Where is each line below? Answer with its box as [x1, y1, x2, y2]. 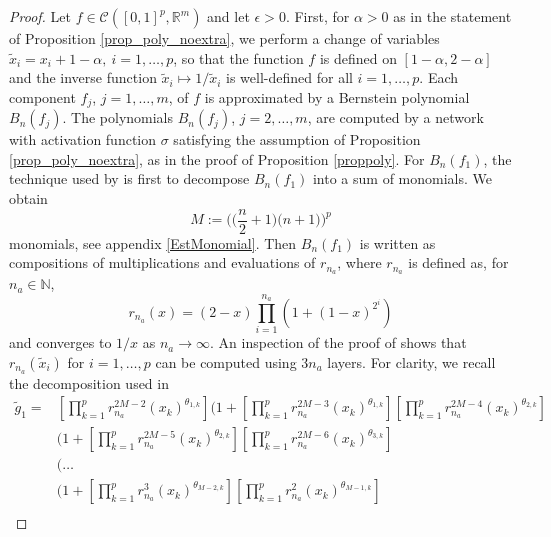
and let [207, 6, 250, 26]
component [9, 86, 76, 107]
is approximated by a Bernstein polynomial [204, 86, 470, 107]
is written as [359, 232, 436, 253]
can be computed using [155, 351, 297, 372]
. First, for [285, 6, 350, 26]
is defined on [319, 47, 397, 68]
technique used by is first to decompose [9, 168, 250, 189]
